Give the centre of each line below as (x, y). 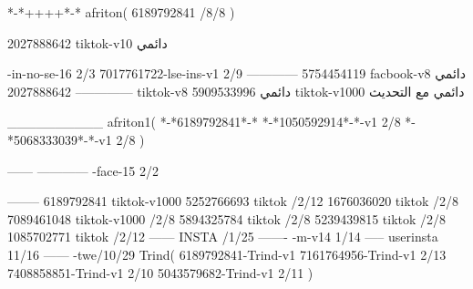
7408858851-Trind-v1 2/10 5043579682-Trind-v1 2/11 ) (160, 272)
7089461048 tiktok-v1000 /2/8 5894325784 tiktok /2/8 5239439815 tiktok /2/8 (227, 218)
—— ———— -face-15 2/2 (83, 170)
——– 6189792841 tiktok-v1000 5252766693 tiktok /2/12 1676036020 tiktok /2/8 (233, 201)
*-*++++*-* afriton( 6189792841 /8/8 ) (121, 12)
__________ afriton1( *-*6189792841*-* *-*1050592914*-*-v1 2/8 (204, 122)
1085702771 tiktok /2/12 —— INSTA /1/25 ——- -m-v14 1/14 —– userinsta (223, 237)
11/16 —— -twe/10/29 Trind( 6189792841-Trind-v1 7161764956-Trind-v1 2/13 (227, 254)
